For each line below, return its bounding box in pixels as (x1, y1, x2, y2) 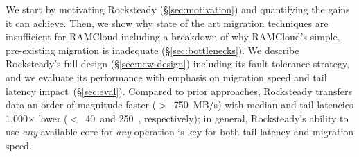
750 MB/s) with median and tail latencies (173, 97, 353, 112)
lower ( (38, 110, 68, 125)
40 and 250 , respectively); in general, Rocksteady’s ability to (85, 110, 349, 125)
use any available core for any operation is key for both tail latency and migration (6, 124, 354, 139)
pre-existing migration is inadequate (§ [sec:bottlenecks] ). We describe (6, 42, 299, 57)
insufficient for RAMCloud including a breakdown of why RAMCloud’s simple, (6, 29, 340, 44)
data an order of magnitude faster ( (6, 97, 157, 112)
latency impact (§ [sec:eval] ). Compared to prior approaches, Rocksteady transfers (6, 83, 352, 98)
